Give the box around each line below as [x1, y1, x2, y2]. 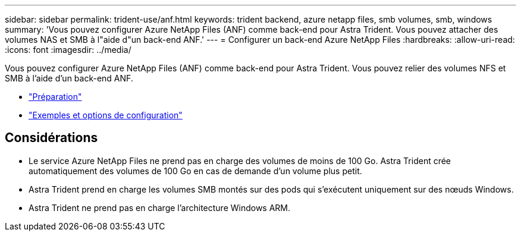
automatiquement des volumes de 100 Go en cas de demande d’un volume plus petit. [29, 165, 362, 176]
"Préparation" [29, 92, 82, 102]
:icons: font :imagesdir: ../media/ [5, 45, 131, 55]
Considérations [5, 130, 98, 146]
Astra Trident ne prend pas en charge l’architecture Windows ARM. [29, 202, 291, 213]
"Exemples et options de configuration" [29, 110, 183, 120]
